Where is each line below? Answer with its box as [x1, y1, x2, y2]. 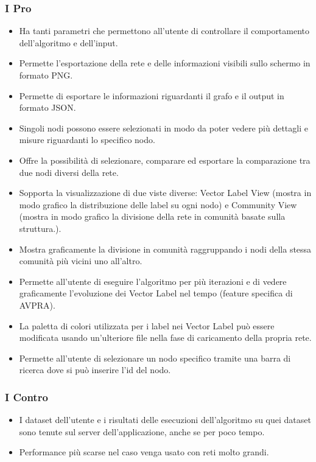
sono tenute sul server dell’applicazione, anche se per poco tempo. [19, 425, 265, 438]
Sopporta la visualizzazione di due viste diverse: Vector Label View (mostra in [19, 186, 312, 199]
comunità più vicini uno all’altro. [19, 254, 142, 267]
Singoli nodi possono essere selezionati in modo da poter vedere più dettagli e [19, 121, 308, 134]
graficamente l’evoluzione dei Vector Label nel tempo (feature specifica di [19, 287, 293, 299]
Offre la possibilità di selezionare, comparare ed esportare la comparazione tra [19, 153, 311, 166]
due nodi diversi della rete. [19, 166, 119, 178]
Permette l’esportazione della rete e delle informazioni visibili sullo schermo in [19, 57, 311, 69]
